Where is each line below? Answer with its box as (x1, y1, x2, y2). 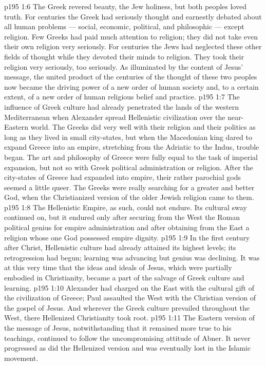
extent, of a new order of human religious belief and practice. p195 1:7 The (4, 91, 240, 102)
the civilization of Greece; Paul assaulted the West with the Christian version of (4, 292, 256, 303)
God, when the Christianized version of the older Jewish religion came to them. (4, 192, 254, 202)
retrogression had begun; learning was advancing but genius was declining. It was (4, 252, 260, 262)
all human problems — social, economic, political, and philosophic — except (4, 21, 244, 32)
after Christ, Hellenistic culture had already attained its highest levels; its (4, 242, 236, 253)
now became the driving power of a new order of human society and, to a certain (4, 81, 259, 92)
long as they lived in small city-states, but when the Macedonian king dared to (4, 131, 252, 142)
